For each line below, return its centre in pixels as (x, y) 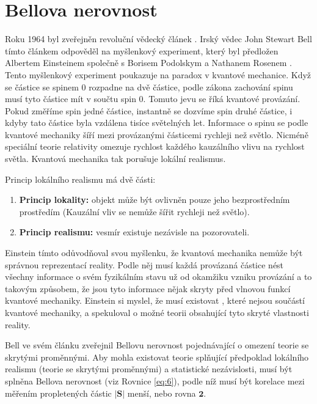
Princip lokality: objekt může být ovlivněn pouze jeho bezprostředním (155, 200)
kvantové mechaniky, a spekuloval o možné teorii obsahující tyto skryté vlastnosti (157, 312)
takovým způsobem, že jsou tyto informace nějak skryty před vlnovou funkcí (148, 288)
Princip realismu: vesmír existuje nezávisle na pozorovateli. (134, 232)
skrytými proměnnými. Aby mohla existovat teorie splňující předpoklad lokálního (157, 357)
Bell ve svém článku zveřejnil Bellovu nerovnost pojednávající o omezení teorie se (157, 345)
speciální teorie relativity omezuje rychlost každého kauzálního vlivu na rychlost (155, 146)
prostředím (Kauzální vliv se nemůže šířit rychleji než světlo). (134, 211)
